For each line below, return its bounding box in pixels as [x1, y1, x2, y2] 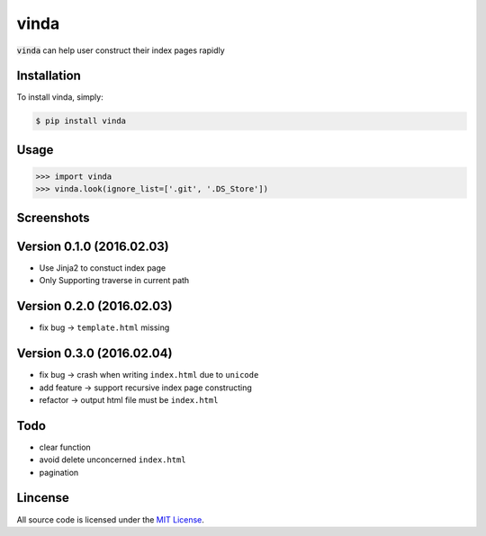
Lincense [16, 490, 69, 505]
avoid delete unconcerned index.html [39, 454, 186, 465]
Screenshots [16, 210, 90, 225]
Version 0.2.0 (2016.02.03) [16, 299, 173, 314]
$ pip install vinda [35, 116, 126, 126]
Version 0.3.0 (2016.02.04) [16, 346, 173, 362]
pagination [39, 467, 79, 478]
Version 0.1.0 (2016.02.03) [16, 238, 170, 254]
